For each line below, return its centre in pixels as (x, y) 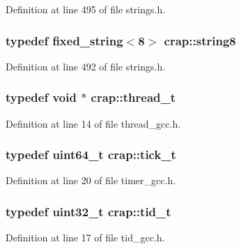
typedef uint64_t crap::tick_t (91, 154)
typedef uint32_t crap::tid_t (88, 211)
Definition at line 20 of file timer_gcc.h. (91, 180)
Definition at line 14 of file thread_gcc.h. (93, 123)
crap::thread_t (133, 97)
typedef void (41, 97)
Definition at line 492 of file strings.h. (86, 66)
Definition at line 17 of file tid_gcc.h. (85, 237)
